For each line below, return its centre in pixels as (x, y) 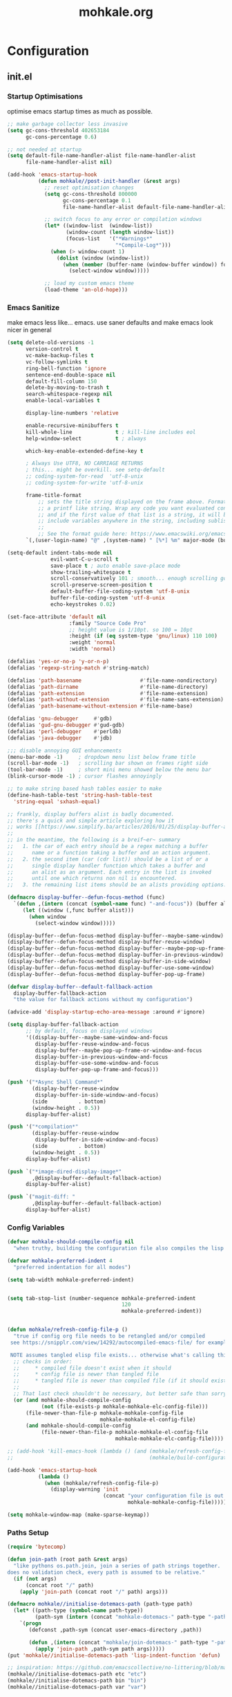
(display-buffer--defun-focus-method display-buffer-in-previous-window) (116, 955)
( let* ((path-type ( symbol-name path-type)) (78, 1610)
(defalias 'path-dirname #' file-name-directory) (108, 687)
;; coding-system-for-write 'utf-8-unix (84, 483)
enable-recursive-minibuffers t (72, 425)
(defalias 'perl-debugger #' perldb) (65, 731)
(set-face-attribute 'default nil (57, 617)
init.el (20, 77)
